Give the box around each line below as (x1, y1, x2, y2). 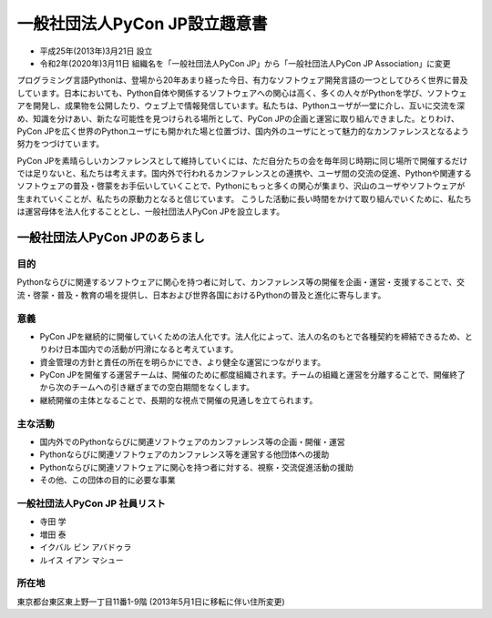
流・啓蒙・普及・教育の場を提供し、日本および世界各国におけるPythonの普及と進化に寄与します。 (16, 289, 386, 300)
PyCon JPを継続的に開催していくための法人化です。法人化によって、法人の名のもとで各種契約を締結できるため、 (39, 330, 465, 341)
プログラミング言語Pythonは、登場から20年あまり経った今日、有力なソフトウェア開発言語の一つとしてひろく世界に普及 (16, 75, 468, 86)
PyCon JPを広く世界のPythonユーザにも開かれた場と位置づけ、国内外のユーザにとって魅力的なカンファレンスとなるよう (16, 126, 469, 137)
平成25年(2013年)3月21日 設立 (39, 46, 153, 56)
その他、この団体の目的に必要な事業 (39, 474, 176, 486)
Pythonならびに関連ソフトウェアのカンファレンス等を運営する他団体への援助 (39, 449, 330, 460)
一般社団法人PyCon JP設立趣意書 (16, 14, 268, 34)
